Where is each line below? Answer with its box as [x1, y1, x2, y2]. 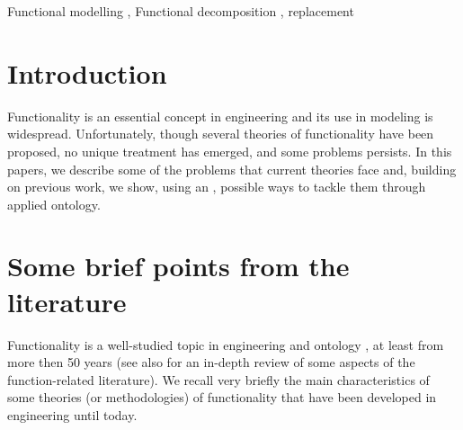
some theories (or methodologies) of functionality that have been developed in [7, 388, 437, 407]
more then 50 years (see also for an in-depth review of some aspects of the [7, 353, 415, 372]
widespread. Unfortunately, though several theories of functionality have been [7, 124, 434, 143]
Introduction [7, 54, 167, 91]
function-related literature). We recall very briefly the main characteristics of [7, 370, 430, 389]
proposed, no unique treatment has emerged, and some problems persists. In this [7, 141, 452, 160]
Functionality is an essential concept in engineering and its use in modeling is [7, 106, 433, 125]
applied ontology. [7, 194, 101, 213]
